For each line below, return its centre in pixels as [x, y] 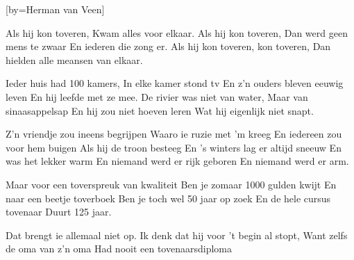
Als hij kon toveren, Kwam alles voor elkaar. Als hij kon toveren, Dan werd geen [177, 32]
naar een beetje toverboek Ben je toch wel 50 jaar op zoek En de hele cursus [168, 198]
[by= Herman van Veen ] [55, 9]
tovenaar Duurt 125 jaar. [59, 212]
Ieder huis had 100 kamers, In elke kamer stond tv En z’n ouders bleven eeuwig [175, 83]
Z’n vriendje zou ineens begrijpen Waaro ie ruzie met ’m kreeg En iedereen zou [174, 134]
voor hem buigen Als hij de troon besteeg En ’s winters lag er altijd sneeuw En [174, 147]
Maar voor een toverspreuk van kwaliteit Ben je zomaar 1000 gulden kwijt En [171, 184]
